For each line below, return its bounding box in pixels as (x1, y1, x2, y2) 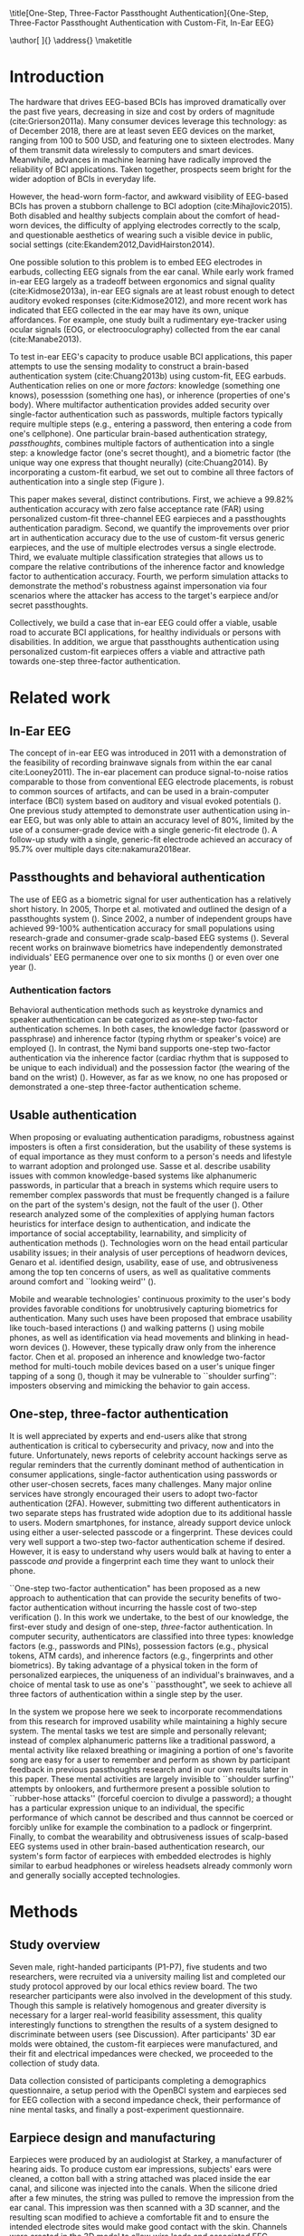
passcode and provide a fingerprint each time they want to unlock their (9, 1555, 275, 1566)
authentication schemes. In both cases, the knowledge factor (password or (9, 1023, 290, 1035)
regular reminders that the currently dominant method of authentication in (9, 1459, 285, 1470)
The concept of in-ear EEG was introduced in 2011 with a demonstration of (9, 747, 288, 758)
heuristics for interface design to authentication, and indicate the (9, 1218, 252, 1229)
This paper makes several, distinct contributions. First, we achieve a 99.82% (9, 494, 294, 504)
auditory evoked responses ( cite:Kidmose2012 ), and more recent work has (9, 294, 288, 306)
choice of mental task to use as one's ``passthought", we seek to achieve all (9, 1679, 292, 1690)
